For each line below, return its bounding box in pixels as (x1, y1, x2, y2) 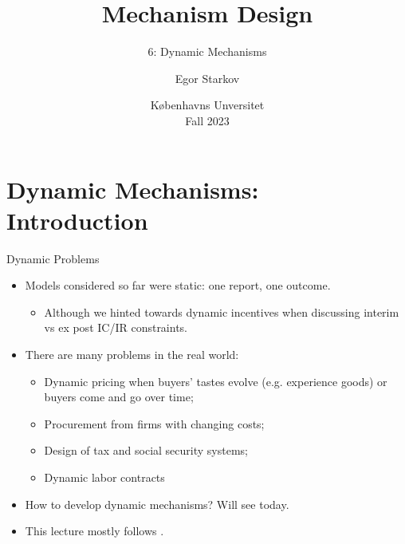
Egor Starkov (175, 69, 240, 86)
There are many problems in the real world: (25, 346, 239, 362)
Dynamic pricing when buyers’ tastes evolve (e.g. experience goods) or (44, 373, 387, 389)
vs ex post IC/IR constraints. (44, 319, 188, 336)
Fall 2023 (185, 112, 230, 128)
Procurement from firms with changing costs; (44, 415, 265, 432)
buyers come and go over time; (44, 388, 194, 405)
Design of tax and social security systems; (44, 442, 248, 459)
